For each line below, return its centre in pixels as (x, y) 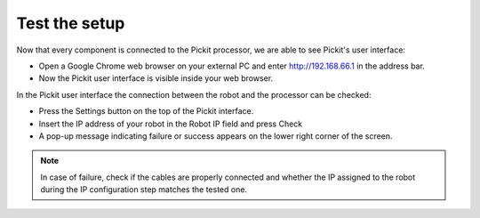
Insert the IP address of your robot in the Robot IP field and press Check (171, 124)
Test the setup (71, 23)
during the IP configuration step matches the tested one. (144, 190)
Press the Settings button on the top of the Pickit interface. (146, 111)
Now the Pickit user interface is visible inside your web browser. (156, 78)
